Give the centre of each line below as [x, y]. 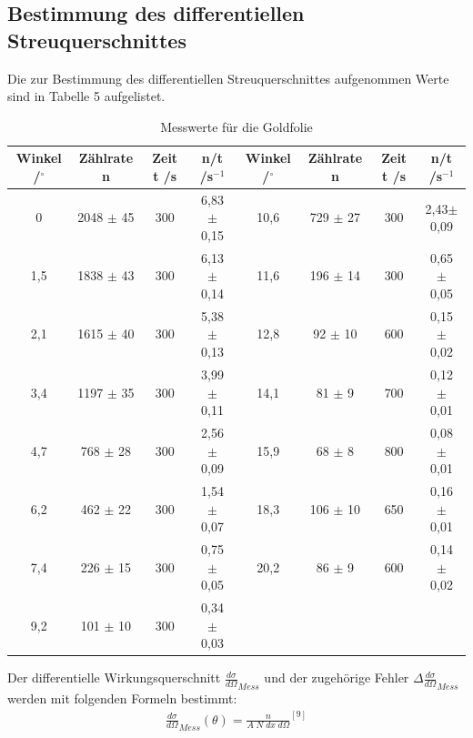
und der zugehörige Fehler [337, 677]
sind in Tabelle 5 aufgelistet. [86, 96]
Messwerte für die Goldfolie [236, 126]
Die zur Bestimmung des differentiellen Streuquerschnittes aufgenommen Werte [228, 78]
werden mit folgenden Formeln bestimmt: [122, 698]
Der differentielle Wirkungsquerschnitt [114, 677]
